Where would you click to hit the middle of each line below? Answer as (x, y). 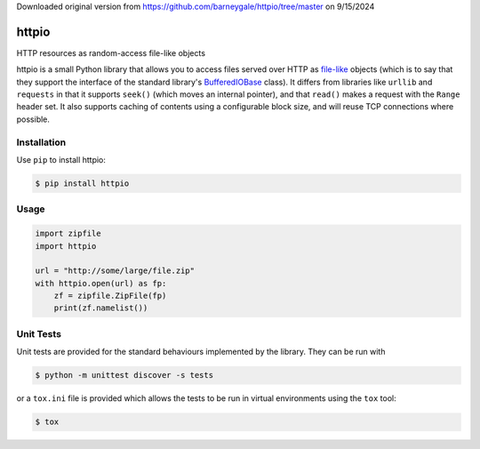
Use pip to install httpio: (61, 160)
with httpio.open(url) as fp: (101, 283)
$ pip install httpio (82, 183)
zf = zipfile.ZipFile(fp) (110, 296)
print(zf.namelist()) (101, 308)
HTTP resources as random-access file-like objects (111, 52)
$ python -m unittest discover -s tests (124, 375)
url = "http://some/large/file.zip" (115, 271)
